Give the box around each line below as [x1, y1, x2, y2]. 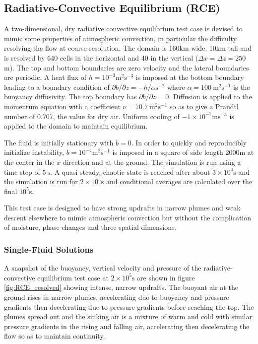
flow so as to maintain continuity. [4, 331, 105, 341]
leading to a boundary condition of [4, 81, 110, 92]
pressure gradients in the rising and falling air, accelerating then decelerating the [4, 321, 250, 331]
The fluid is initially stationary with [4, 137, 114, 147]
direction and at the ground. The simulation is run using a [63, 156, 241, 167]
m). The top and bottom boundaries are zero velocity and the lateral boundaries [4, 62, 249, 72]
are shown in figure [137, 272, 195, 282]
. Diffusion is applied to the [169, 91, 252, 102]
